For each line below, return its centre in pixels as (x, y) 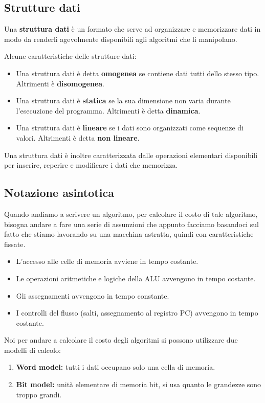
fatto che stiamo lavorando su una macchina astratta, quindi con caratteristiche (129, 234)
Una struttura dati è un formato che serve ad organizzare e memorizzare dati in (132, 29)
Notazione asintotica (59, 193)
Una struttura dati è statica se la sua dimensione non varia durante (123, 100)
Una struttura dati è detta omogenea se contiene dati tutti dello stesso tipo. (138, 73)
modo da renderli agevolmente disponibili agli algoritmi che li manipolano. (121, 39)
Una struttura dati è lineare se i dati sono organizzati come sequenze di (130, 128)
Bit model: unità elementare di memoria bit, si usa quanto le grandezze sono (139, 384)
